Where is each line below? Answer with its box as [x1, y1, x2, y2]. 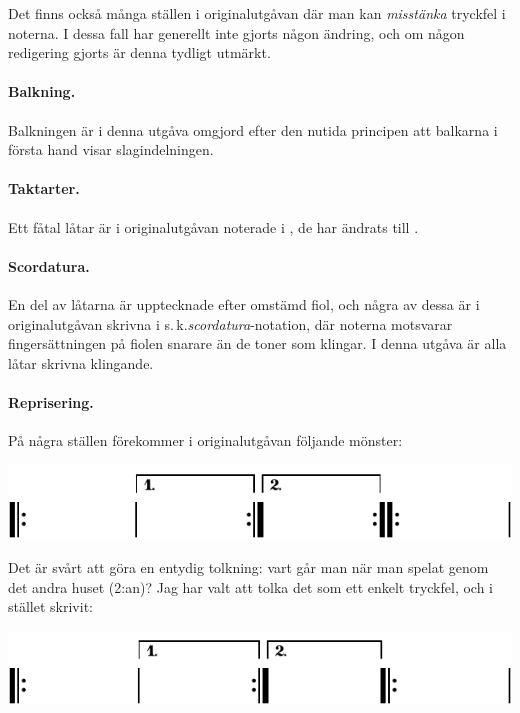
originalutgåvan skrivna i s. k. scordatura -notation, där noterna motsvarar [8, 313, 453, 334]
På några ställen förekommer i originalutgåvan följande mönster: [8, 430, 403, 451]
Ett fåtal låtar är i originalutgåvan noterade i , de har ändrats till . [8, 216, 419, 237]
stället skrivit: [8, 596, 93, 617]
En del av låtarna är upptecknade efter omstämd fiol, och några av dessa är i [8, 293, 480, 314]
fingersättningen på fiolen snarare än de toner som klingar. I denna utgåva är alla [8, 333, 507, 354]
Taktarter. [8, 178, 80, 199]
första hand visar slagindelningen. [8, 139, 214, 160]
